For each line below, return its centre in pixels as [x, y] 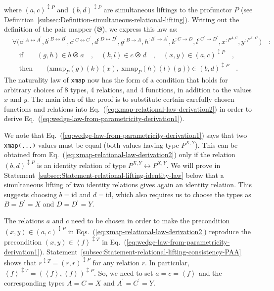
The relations [24, 220]
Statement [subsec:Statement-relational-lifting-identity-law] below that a [114, 175]
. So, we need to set [124, 273]
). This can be [216, 145]
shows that [20, 262]
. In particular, [167, 262]
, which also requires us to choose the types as [181, 194]
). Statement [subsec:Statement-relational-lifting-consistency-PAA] [140, 251]
